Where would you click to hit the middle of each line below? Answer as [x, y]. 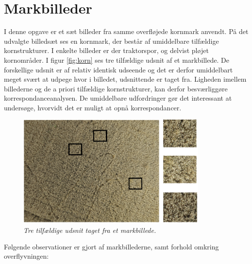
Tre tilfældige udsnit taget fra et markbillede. [90, 230]
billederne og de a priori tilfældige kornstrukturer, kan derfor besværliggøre [116, 88]
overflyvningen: [26, 256]
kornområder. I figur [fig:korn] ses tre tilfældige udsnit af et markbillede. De [117, 60]
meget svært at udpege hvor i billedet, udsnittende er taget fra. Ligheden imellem [125, 79]
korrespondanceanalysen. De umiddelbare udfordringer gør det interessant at [118, 98]
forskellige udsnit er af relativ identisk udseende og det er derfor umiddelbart [118, 69]
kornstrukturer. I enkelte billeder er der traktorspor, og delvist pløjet [106, 50]
